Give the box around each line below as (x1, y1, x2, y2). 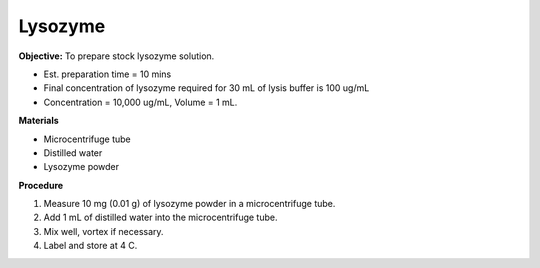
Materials (18, 115, 59, 127)
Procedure (18, 179, 64, 191)
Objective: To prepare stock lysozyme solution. (18, 50, 215, 62)
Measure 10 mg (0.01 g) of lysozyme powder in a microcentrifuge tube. (43, 198, 336, 210)
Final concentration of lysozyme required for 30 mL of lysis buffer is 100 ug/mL (43, 82, 370, 94)
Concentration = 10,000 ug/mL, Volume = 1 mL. (43, 96, 238, 108)
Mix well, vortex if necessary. (43, 225, 164, 237)
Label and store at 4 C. (43, 240, 138, 252)
